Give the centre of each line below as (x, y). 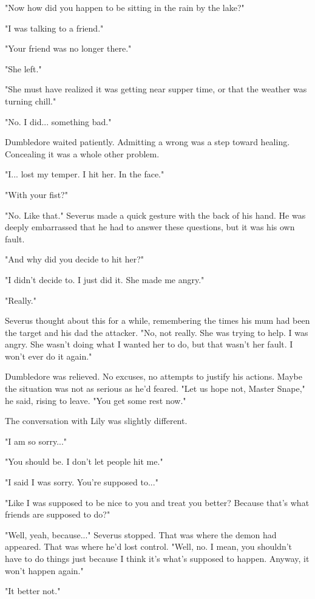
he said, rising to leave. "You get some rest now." (96, 400)
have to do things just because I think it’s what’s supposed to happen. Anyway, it (157, 558)
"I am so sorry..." (36, 441)
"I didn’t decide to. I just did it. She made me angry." (105, 279)
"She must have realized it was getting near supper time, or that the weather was (156, 89)
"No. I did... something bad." (58, 121)
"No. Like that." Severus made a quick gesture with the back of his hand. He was (155, 215)
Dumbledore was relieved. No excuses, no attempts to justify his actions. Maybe (154, 376)
